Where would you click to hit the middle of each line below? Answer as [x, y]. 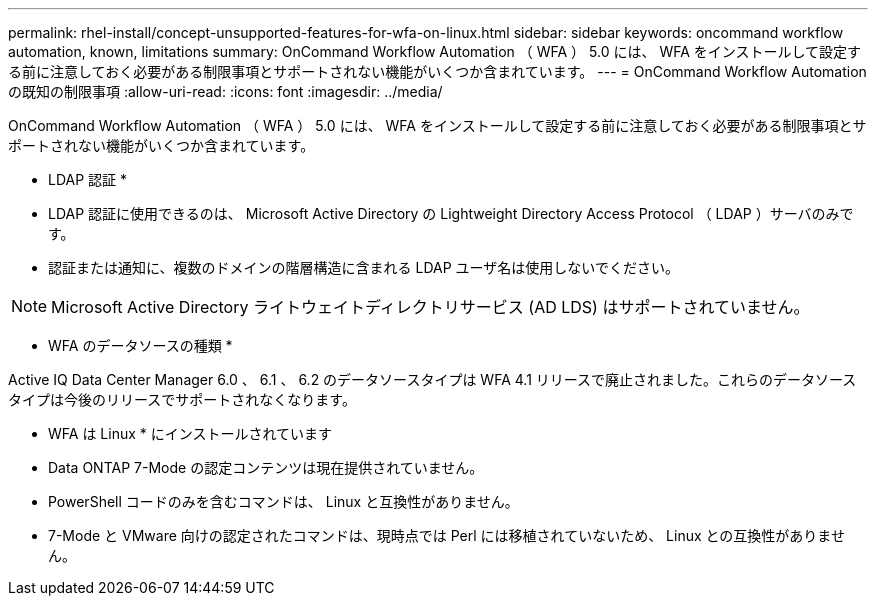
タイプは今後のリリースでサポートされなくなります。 [182, 399]
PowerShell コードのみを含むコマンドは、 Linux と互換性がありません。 [283, 501]
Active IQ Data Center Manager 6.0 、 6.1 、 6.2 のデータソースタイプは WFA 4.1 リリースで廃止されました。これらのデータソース [432, 379]
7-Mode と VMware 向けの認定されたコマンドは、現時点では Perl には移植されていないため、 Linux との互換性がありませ [446, 535]
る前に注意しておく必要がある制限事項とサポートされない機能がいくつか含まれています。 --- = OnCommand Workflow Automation [437, 71]
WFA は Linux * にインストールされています [190, 433]
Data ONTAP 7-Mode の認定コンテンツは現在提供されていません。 [266, 467]
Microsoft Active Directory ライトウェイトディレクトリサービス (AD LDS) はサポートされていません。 [430, 307]
